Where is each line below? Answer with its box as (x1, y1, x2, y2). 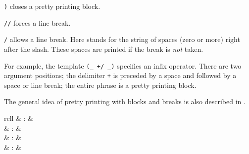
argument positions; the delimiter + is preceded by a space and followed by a (4, 70, 237, 80)
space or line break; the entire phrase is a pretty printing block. (4, 79, 197, 90)
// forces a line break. (4, 17, 71, 28)
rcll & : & (4, 113, 34, 123)
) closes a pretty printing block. (4, 1, 100, 11)
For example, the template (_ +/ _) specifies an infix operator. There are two (4, 60, 242, 71)
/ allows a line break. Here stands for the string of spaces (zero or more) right (4, 34, 240, 44)
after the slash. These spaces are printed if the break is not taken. (4, 43, 203, 54)
